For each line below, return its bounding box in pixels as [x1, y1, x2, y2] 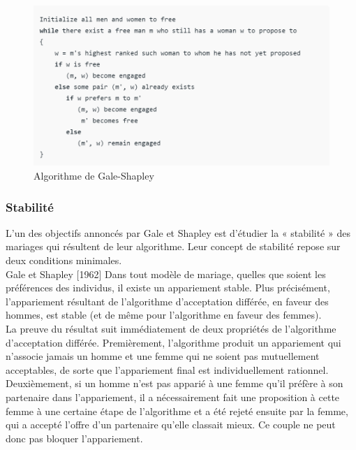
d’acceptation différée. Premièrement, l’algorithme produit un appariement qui [6, 335, 341, 349]
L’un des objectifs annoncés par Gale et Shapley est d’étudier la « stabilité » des [6, 225, 350, 240]
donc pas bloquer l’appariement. [6, 430, 143, 445]
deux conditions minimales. [6, 253, 122, 268]
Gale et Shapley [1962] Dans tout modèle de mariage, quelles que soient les [6, 266, 326, 281]
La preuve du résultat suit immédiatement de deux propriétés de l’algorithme [6, 321, 336, 336]
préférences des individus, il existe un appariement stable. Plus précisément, [6, 280, 330, 295]
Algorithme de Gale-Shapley [34, 168, 154, 183]
